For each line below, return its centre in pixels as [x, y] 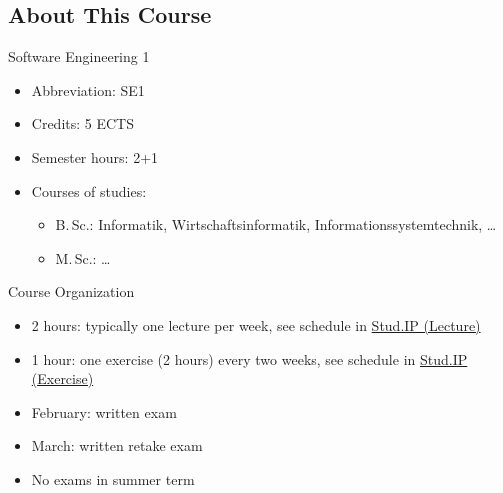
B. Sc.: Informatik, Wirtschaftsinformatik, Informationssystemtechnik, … [276, 224]
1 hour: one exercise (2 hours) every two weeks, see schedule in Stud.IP [249, 358]
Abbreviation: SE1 [88, 89]
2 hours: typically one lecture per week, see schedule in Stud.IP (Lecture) [256, 324]
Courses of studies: [89, 190]
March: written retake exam [117, 445]
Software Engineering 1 [79, 56]
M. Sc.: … [83, 257]
